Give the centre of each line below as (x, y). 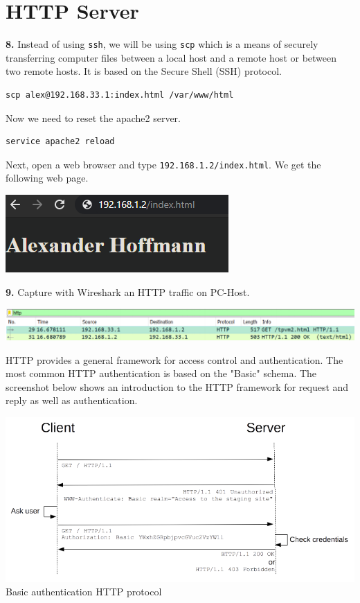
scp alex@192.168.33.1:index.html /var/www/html (120, 95)
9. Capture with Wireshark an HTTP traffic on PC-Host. (128, 291)
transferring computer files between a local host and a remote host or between (171, 57)
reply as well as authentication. (72, 400)
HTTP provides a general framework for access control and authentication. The (174, 359)
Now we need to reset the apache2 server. (93, 117)
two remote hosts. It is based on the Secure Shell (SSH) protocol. (144, 71)
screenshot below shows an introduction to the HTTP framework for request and (177, 386)
